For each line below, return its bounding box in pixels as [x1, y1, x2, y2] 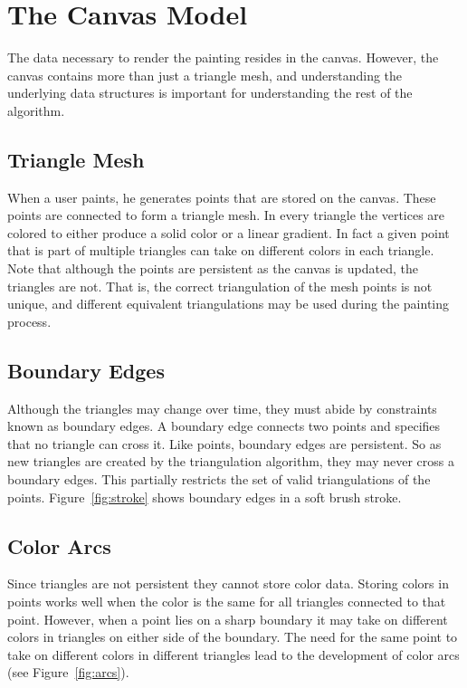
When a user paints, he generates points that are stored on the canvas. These [7, 187, 436, 206]
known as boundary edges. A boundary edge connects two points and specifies [7, 416, 441, 435]
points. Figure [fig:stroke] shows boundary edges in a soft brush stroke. [7, 487, 402, 506]
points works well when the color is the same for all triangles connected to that [7, 592, 446, 611]
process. [7, 311, 52, 330]
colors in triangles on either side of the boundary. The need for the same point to [7, 627, 458, 646]
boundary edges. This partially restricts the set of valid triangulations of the [7, 470, 431, 489]
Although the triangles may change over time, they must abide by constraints [7, 398, 437, 417]
